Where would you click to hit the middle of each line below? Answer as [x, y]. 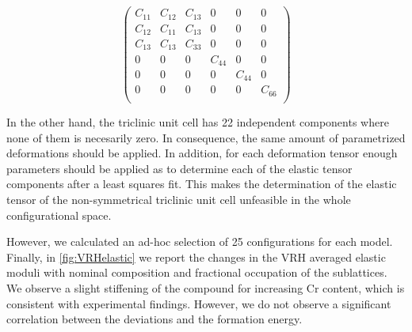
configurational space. [59, 215]
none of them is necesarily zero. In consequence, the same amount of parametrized [206, 137]
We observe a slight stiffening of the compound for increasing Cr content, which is [206, 287]
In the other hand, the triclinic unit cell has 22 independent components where [198, 122]
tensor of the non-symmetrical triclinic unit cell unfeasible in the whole [179, 199]
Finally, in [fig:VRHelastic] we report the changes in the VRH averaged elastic [196, 257]
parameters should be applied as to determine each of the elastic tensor [179, 168]
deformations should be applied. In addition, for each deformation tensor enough [202, 153]
